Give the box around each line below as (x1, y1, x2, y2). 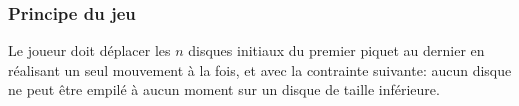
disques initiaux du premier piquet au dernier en (188, 40, 485, 61)
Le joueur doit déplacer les (8, 40, 171, 61)
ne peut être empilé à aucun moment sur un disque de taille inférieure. (8, 79, 440, 100)
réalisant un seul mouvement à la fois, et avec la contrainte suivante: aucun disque (8, 59, 512, 80)
